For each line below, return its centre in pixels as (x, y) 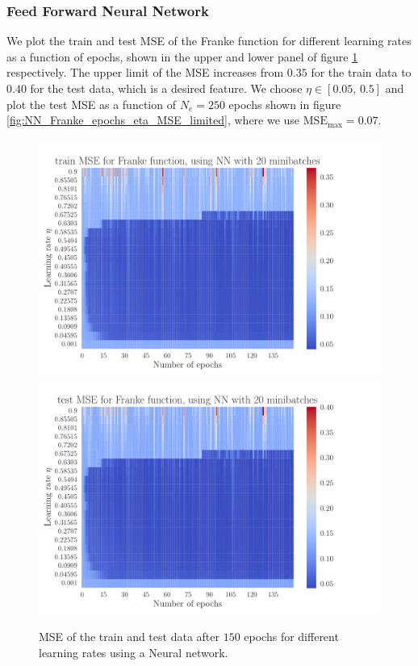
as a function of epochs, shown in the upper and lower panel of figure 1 (182, 56)
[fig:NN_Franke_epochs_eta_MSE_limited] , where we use (153, 120)
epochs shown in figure (285, 104)
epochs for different (291, 636)
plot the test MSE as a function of (91, 104)
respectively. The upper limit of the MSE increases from (145, 72)
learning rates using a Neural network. (134, 652)
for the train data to (361, 72)
